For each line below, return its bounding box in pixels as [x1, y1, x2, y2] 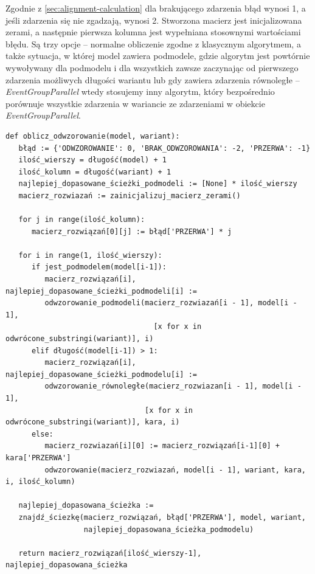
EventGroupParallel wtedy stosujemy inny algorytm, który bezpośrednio [5, 85, 275, 98]
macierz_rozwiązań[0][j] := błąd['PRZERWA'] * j [31, 227, 232, 236]
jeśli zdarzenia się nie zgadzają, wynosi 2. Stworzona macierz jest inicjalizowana [5, 13, 302, 26]
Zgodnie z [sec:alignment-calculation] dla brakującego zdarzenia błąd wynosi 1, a [5, 2, 306, 14]
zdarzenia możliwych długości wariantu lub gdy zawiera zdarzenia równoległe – [5, 73, 300, 86]
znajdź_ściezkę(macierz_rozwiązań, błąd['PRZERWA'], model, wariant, [18, 513, 306, 522]
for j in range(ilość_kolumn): [18, 215, 145, 224]
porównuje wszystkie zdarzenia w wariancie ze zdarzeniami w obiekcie [5, 97, 265, 109]
